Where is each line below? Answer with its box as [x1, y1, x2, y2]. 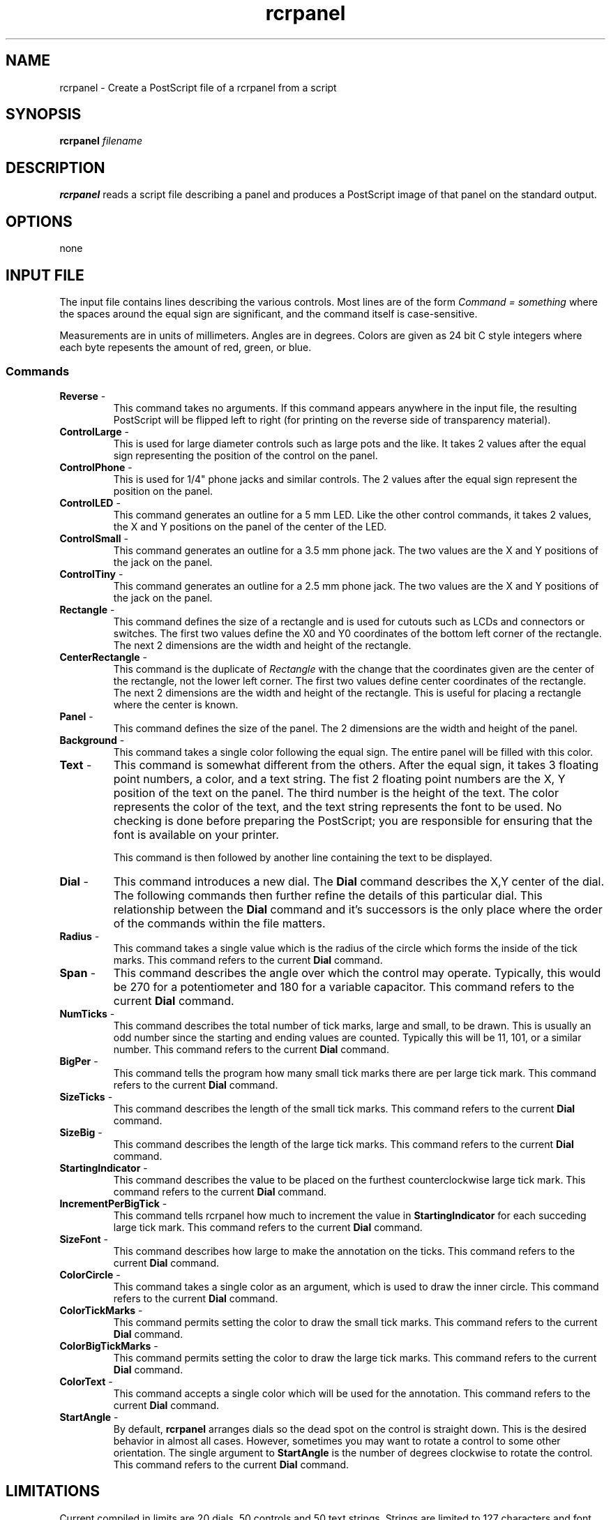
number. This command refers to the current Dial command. [113, 1043, 389, 1055]
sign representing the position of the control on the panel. [113, 449, 378, 461]
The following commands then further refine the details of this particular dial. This [113, 888, 543, 902]
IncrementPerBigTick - [59, 1197, 167, 1209]
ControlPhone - [59, 461, 133, 473]
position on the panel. [113, 484, 213, 497]
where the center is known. [113, 698, 239, 710]
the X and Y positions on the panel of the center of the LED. [113, 520, 386, 532]
